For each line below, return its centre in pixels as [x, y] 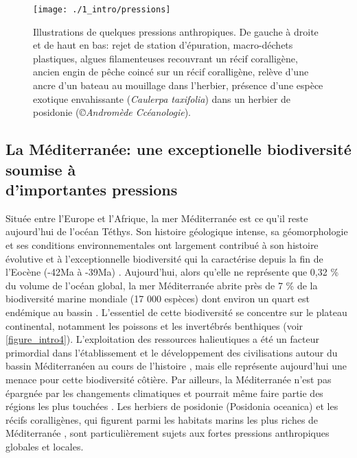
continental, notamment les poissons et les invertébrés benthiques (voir [154, 325]
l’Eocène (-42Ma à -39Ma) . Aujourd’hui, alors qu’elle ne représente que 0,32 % [172, 272]
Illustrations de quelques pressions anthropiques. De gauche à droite [176, 31]
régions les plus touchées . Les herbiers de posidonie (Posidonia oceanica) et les [172, 406]
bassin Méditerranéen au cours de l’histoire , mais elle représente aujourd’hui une [176, 366]
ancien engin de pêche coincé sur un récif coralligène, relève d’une [171, 72]
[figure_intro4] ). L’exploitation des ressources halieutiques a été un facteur [162, 339]
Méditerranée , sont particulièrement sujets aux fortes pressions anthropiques [168, 433]
